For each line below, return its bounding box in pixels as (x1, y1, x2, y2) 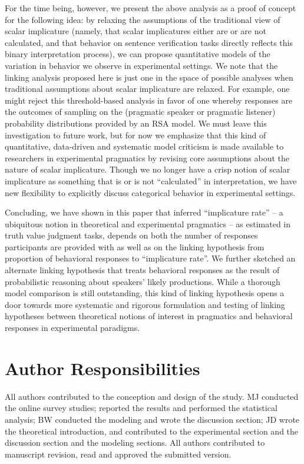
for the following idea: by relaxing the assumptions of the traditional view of (5, 13, 280, 25)
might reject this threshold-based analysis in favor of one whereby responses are (5, 94, 293, 106)
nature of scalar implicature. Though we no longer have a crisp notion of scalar (5, 163, 290, 175)
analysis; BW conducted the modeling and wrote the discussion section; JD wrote (5, 413, 300, 425)
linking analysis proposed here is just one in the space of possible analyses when (5, 71, 293, 83)
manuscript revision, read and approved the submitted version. (5, 448, 232, 460)
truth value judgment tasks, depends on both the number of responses (5, 229, 258, 241)
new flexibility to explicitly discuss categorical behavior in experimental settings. (5, 186, 296, 198)
